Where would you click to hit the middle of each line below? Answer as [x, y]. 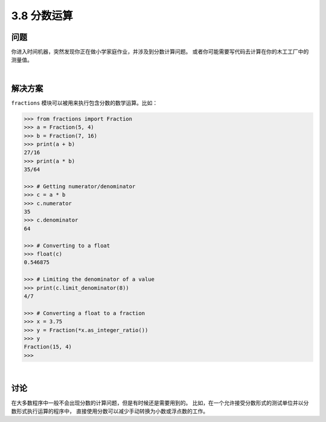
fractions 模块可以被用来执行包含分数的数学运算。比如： [85, 103]
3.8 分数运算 [42, 16]
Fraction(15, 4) [48, 347]
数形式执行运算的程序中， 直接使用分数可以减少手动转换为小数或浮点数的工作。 [110, 411]
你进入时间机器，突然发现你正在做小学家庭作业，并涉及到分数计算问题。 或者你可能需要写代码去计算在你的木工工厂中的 [160, 52]
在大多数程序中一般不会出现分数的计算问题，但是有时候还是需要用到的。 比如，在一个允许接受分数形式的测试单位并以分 [160, 403]
